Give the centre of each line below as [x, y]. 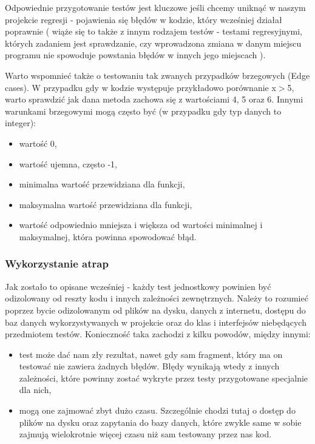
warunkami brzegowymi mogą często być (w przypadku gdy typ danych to [143, 111]
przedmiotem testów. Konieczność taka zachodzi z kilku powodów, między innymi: [158, 334]
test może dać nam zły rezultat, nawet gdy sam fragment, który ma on [151, 354]
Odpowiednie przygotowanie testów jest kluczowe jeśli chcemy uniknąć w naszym [155, 7]
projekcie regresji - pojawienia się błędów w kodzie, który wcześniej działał [144, 19]
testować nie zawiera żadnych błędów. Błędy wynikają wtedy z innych [149, 366]
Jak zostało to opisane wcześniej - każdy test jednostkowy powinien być [138, 286]
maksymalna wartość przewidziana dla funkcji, [106, 204]
